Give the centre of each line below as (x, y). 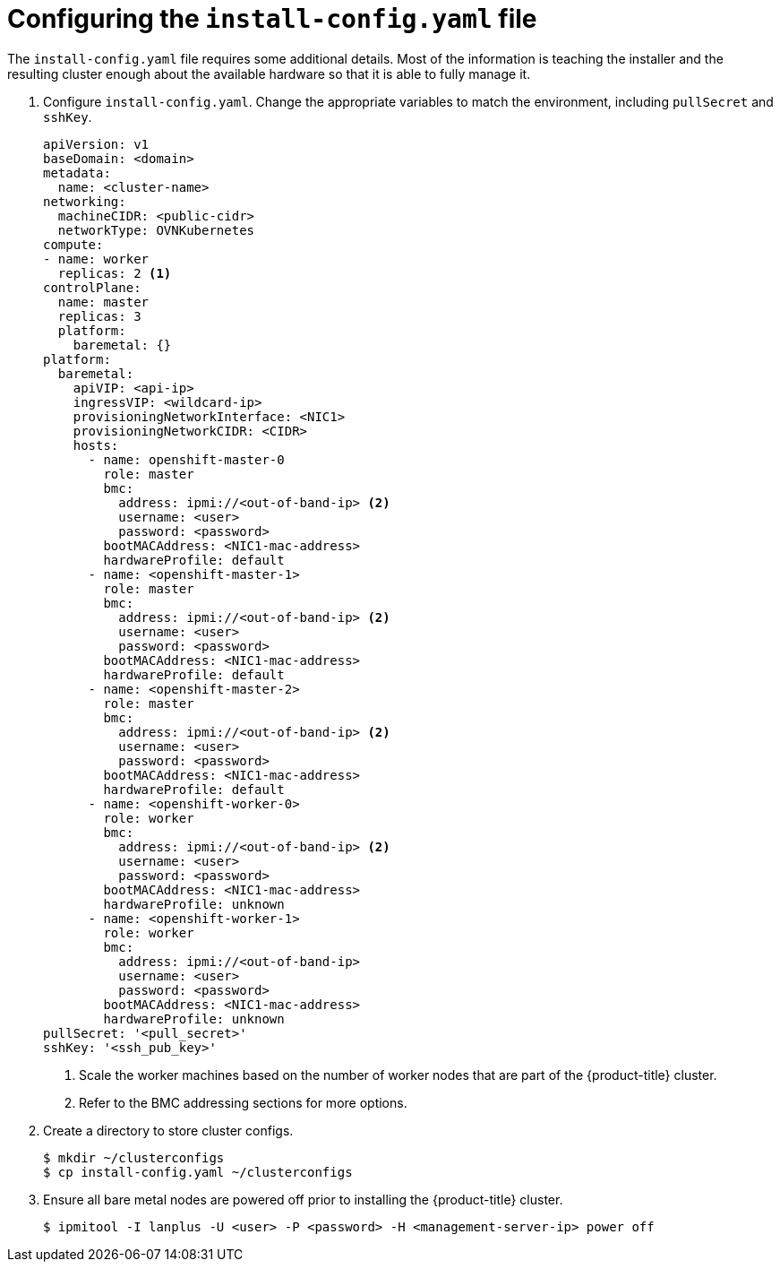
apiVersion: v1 (96, 144)
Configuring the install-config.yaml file (272, 19)
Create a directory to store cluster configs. (168, 1130)
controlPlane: (92, 287)
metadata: (77, 173)
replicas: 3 (99, 316)
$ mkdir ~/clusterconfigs (134, 1157)
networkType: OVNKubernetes (156, 230)
